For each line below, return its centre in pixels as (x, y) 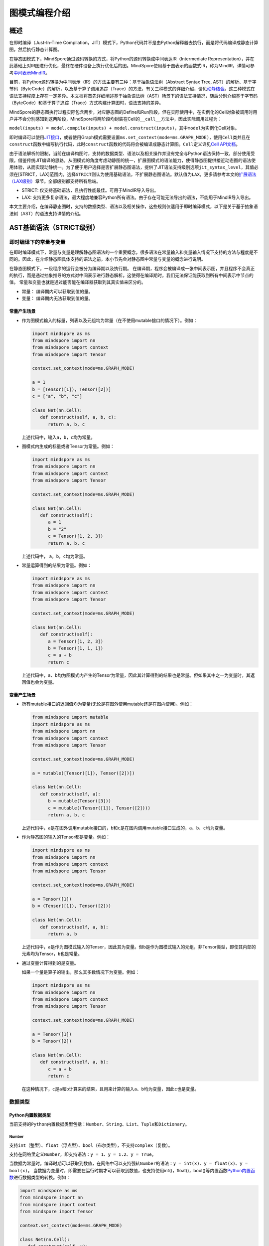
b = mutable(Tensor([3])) (80, 801)
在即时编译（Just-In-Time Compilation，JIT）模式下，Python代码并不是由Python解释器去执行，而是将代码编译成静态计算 (134, 43)
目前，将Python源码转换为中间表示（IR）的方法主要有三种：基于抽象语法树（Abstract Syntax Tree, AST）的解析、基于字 (133, 82)
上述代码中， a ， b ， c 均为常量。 (55, 556)
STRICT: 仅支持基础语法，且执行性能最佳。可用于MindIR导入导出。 (90, 190)
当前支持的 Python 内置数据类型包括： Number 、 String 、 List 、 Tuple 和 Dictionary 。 (99, 1124)
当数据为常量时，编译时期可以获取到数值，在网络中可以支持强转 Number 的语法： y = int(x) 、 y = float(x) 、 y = (129, 1163)
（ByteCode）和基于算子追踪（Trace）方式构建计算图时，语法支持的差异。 (86, 103)
